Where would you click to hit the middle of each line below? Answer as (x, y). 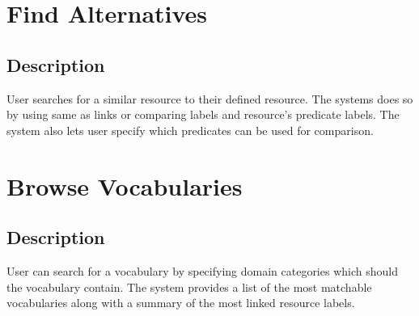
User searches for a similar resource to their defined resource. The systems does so (210, 98)
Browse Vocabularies (125, 185)
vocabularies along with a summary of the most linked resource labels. (181, 303)
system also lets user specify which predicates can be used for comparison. (190, 130)
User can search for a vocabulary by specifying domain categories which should (202, 270)
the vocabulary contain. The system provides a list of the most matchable (189, 287)
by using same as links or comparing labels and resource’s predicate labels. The (203, 114)
